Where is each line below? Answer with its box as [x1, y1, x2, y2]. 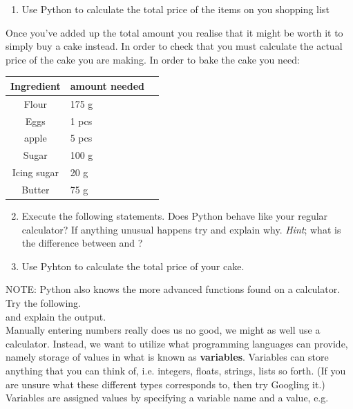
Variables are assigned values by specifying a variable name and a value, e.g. [6, 390, 329, 405]
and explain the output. [6, 309, 106, 323]
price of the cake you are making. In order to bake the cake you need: [6, 52, 300, 66]
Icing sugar [12, 165, 59, 180]
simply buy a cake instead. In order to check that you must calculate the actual [6, 39, 343, 53]
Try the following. [6, 296, 81, 310]
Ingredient [10, 78, 61, 93]
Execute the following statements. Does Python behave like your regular [21, 209, 328, 223]
